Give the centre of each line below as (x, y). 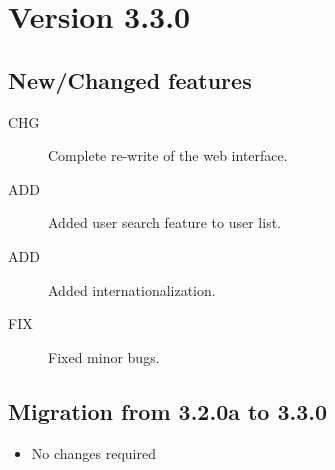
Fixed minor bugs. (104, 356)
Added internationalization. (132, 289)
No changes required (94, 452)
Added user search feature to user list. (165, 222)
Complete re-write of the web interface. (168, 155)
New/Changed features (130, 79)
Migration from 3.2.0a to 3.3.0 (168, 410)
